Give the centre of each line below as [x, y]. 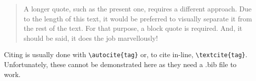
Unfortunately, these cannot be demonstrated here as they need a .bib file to [120, 64]
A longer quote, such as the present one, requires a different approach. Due [138, 8]
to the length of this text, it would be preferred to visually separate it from [138, 18]
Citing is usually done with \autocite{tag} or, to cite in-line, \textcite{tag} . [126, 54]
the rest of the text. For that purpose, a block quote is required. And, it [133, 28]
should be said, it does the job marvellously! [91, 38]
